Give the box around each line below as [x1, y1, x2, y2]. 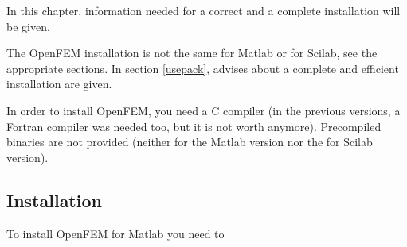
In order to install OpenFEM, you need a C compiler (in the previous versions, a [6, 102, 401, 118]
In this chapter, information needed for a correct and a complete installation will [6, 2, 401, 18]
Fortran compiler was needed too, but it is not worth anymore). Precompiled [6, 118, 382, 134]
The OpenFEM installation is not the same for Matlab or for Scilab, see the [6, 44, 378, 61]
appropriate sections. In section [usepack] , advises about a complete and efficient [6, 60, 399, 76]
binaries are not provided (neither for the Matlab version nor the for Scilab [6, 133, 373, 150]
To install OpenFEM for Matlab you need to [6, 225, 225, 241]
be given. [6, 17, 50, 34]
